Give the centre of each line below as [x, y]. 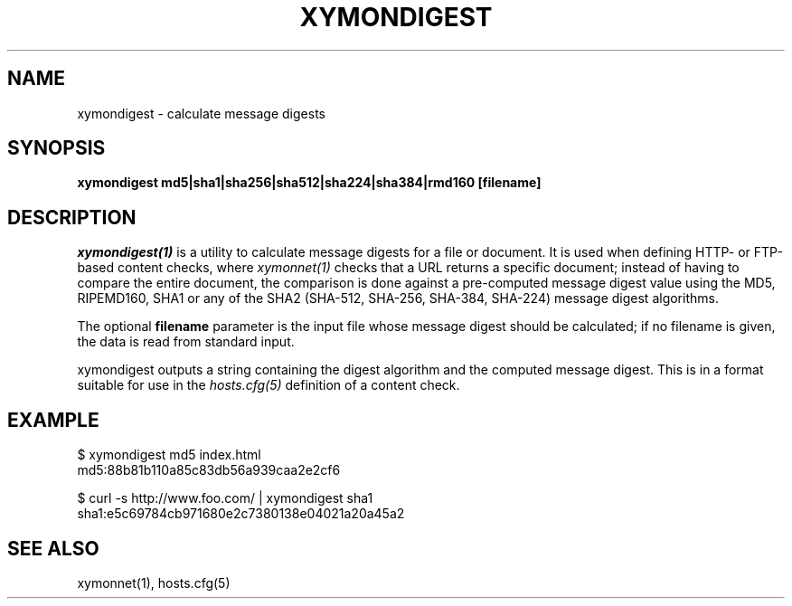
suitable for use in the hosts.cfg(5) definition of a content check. [269, 385]
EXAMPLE [53, 420]
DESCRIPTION [72, 217]
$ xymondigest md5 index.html [169, 455]
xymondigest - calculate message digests [201, 113]
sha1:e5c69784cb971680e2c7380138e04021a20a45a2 [241, 514]
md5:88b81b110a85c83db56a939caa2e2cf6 [209, 470]
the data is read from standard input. [186, 342]
